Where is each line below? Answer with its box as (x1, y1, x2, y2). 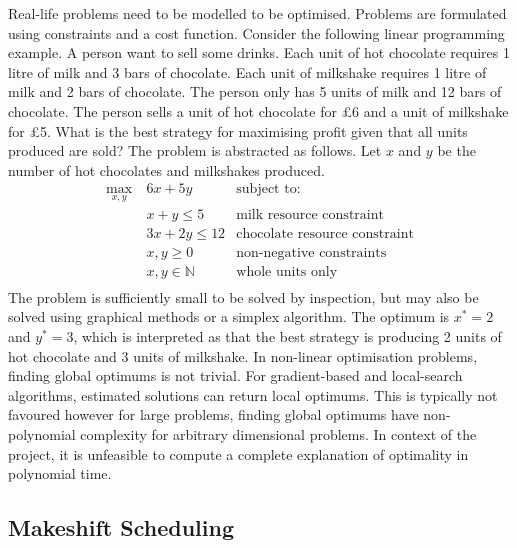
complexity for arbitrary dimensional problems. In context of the (80, 423, 477, 444)
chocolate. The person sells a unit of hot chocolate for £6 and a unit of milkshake (8, 100, 509, 121)
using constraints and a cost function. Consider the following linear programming (8, 22, 505, 43)
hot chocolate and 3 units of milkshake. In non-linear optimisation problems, (8, 345, 478, 366)
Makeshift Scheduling (8, 512, 234, 543)
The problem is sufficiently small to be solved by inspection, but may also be (8, 286, 479, 307)
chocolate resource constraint (236, 226, 414, 241)
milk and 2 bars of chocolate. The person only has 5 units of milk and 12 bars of (8, 81, 502, 102)
